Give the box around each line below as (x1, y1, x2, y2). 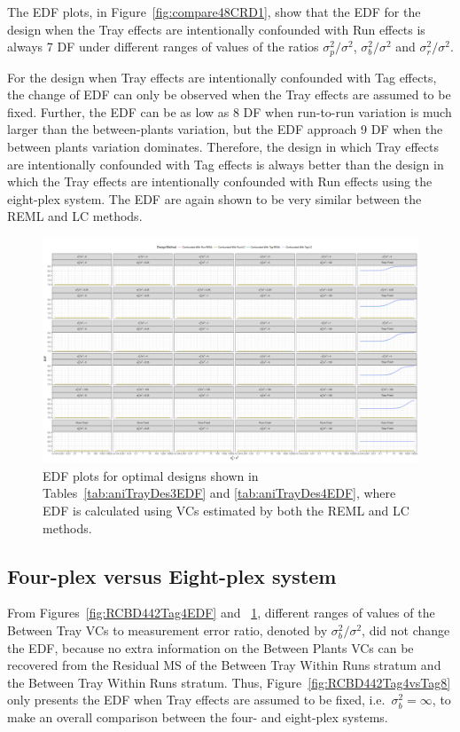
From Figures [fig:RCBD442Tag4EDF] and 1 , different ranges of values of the (7, 603, 435, 622)
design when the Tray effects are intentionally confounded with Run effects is (7, 20, 425, 38)
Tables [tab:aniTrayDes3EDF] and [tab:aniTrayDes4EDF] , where (43, 484, 396, 502)
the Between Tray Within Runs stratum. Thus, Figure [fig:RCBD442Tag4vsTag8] (7, 673, 451, 691)
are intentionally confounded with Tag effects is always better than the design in (7, 154, 444, 173)
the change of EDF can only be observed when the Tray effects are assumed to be (7, 85, 451, 104)
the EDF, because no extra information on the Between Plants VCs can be (7, 638, 414, 657)
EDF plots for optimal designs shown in (43, 466, 259, 484)
